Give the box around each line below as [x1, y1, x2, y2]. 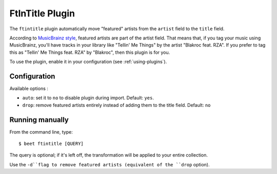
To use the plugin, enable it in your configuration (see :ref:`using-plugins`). [9, 59, 167, 65]
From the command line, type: [9, 128, 73, 135]
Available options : [9, 85, 49, 92]
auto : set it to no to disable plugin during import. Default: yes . [22, 95, 154, 101]
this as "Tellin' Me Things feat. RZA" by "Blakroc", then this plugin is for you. [9, 49, 170, 55]
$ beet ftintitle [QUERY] [18, 141, 84, 147]
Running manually [9, 115, 69, 124]
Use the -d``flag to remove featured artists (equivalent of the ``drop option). [9, 161, 210, 167]
